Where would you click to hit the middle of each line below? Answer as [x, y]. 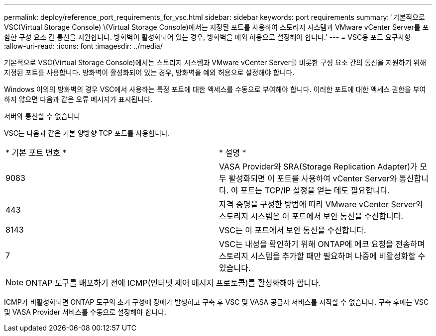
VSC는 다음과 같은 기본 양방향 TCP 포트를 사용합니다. [87, 133]
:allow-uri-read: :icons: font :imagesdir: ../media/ [83, 46]
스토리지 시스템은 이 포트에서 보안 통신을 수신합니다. [311, 216]
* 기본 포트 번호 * [36, 153]
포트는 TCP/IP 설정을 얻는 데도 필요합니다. [315, 190]
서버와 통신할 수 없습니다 [42, 116]
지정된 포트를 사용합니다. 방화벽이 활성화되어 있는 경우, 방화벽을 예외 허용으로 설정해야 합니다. [149, 72]
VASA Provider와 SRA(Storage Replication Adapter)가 [318, 167]
